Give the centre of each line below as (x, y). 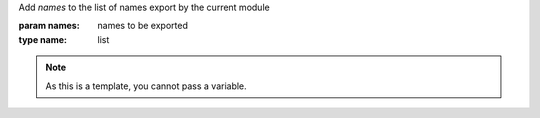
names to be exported (143, 26)
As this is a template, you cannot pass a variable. (146, 86)
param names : (49, 26)
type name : (42, 39)
